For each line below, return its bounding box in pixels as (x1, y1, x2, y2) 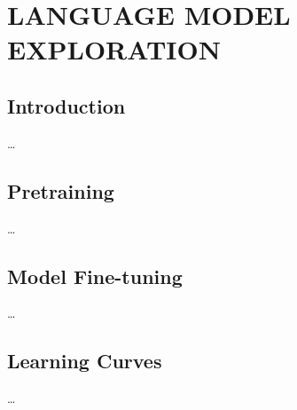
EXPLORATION (7, 31, 221, 67)
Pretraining (7, 177, 114, 204)
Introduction (7, 91, 126, 119)
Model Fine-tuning (7, 262, 183, 289)
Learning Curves (7, 347, 162, 375)
